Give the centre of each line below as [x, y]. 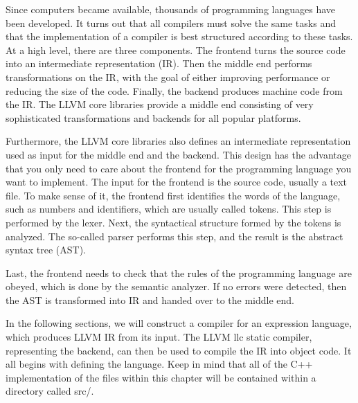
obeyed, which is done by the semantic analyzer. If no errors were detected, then [176, 286]
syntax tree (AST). [46, 250]
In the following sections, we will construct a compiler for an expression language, [179, 323]
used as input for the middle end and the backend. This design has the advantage [178, 154]
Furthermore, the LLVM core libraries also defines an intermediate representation [178, 141]
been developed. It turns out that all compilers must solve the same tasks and [171, 23]
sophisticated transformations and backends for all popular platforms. [153, 117]
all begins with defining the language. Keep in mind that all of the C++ [159, 364]
